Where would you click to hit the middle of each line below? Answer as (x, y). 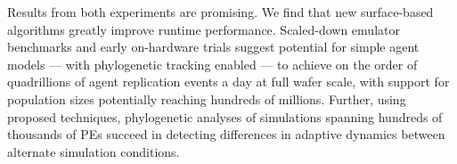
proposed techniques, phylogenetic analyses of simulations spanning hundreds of (225, 116)
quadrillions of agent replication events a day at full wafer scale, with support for (228, 82)
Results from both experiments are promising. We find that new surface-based (220, 12)
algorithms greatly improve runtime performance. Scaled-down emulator (204, 29)
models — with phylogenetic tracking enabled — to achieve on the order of (212, 64)
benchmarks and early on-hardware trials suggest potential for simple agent (213, 47)
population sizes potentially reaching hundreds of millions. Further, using (207, 98)
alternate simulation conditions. (94, 151)
